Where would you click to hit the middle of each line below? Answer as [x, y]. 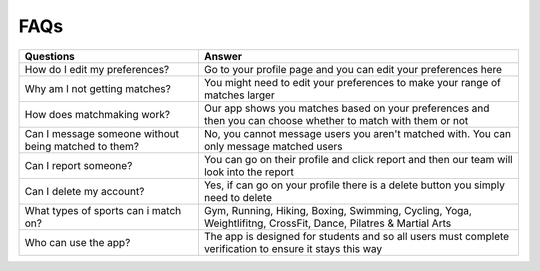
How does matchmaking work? [97, 114]
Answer [222, 56]
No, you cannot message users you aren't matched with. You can [357, 133]
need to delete [237, 197]
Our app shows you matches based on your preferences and [346, 108]
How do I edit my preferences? [97, 69]
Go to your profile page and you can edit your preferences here [353, 69]
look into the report [249, 172]
